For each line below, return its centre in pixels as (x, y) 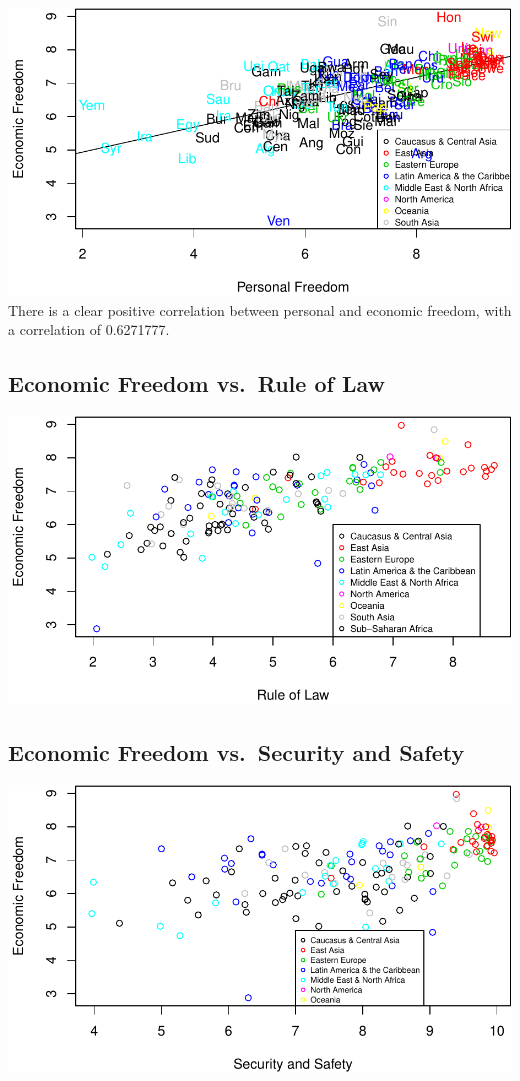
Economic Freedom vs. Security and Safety (236, 752)
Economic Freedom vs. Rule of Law (196, 383)
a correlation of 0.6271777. (89, 329)
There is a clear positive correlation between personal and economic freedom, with (260, 309)
